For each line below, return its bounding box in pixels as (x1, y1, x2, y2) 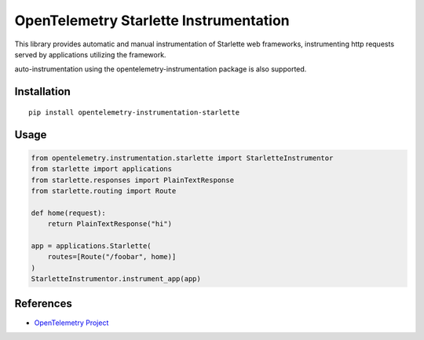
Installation (14, 85, 71, 98)
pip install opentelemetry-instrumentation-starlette (28, 108, 239, 117)
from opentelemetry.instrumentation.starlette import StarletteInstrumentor (31, 153, 334, 163)
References (14, 297, 72, 310)
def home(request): (31, 208, 106, 218)
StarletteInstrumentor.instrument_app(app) (31, 275, 202, 283)
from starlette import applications (31, 165, 173, 174)
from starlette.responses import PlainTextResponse (31, 175, 235, 185)
